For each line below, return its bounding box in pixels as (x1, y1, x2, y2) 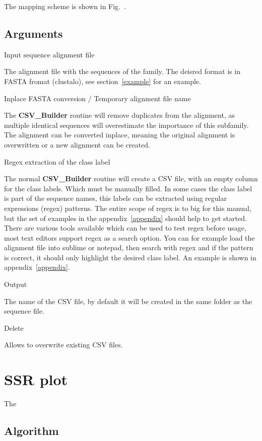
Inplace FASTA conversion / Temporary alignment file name (4, 93, 191, 103)
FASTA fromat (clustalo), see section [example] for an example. (4, 76, 201, 86)
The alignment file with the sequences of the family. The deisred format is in (4, 66, 240, 77)
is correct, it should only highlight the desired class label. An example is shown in (4, 252, 256, 262)
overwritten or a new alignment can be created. (4, 139, 150, 150)
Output (4, 279, 27, 289)
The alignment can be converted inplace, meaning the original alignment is (4, 129, 235, 140)
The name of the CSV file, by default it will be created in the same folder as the (4, 296, 252, 306)
